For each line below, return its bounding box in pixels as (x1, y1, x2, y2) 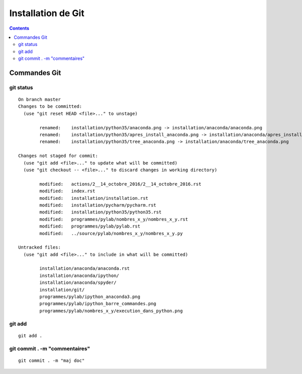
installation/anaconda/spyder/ (39, 280, 117, 285)
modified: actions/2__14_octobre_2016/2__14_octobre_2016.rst (39, 181, 201, 187)
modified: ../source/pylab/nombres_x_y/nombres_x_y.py (39, 231, 183, 236)
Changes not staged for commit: (18, 153, 98, 159)
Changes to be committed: (18, 104, 83, 109)
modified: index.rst (39, 188, 96, 194)
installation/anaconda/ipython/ (39, 272, 119, 278)
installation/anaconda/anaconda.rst (39, 266, 130, 271)
